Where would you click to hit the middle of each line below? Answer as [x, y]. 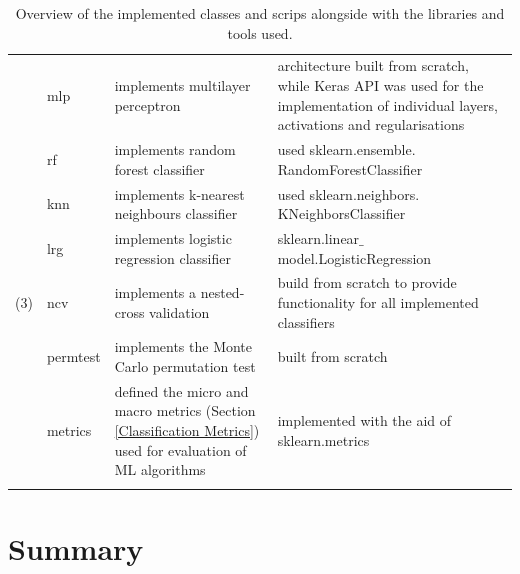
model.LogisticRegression [354, 257]
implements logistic [173, 237]
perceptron [147, 104]
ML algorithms [160, 469]
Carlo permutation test [185, 366]
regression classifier [172, 257]
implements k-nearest [179, 193]
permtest [73, 356]
